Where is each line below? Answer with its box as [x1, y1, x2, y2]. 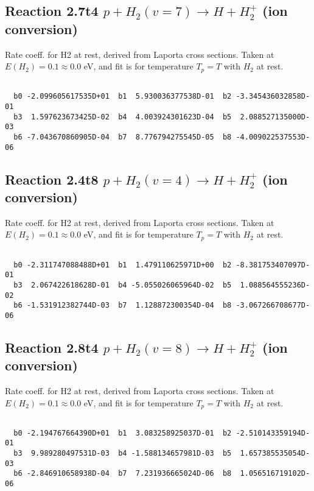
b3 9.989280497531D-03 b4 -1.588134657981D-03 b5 [13, 449, 232, 458]
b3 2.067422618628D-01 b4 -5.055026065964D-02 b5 [13, 280, 232, 289]
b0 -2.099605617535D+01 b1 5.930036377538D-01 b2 [13, 92, 232, 101]
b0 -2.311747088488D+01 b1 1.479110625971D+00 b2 [13, 260, 232, 269]
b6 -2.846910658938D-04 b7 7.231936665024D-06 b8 [13, 469, 232, 478]
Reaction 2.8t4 [5, 337, 99, 356]
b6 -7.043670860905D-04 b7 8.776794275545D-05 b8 [13, 132, 232, 141]
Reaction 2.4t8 [5, 169, 99, 188]
